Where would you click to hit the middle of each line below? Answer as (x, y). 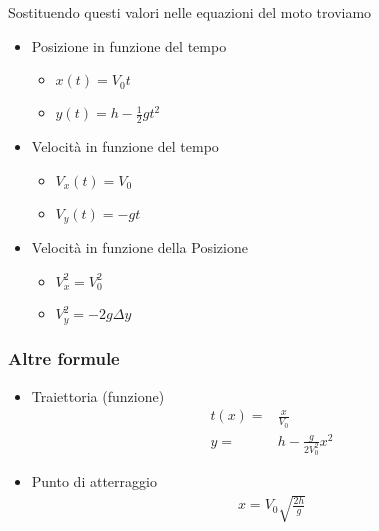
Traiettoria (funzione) (98, 395)
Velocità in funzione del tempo (125, 146)
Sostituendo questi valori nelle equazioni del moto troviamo (190, 12)
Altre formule (64, 358)
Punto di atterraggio (94, 481)
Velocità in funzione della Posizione (139, 247)
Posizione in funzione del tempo (129, 45)
